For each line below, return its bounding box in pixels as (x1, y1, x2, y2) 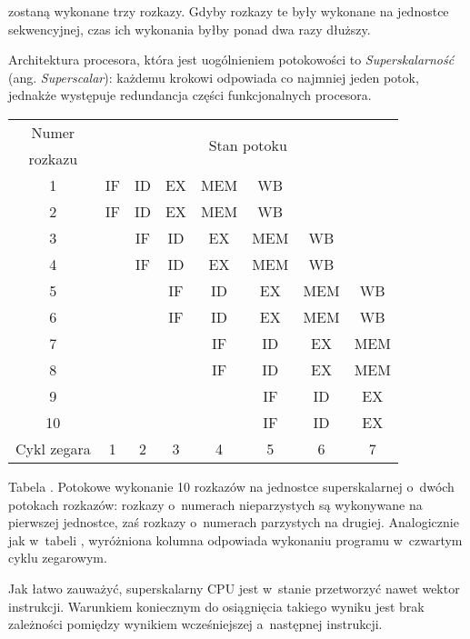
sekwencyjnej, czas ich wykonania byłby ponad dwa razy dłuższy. (8, 19, 371, 38)
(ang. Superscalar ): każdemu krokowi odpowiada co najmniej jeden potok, (8, 67, 419, 86)
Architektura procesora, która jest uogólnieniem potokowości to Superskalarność (8, 50, 455, 69)
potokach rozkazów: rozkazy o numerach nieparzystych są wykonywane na (8, 494, 423, 514)
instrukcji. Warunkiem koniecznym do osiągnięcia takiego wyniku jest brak (8, 596, 425, 615)
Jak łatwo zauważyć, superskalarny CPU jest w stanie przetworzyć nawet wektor (8, 578, 460, 597)
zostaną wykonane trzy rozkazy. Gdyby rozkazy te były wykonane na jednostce (8, 2, 449, 20)
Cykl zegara (15, 437, 91, 459)
